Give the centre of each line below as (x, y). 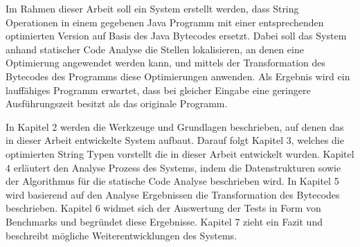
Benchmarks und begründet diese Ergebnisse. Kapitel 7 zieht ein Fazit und (164, 221)
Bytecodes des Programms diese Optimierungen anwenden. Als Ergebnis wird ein (178, 76)
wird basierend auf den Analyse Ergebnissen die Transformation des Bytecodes (173, 194)
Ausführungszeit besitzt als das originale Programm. (117, 103)
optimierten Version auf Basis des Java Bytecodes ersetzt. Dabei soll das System (176, 36)
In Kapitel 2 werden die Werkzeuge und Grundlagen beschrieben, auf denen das (175, 126)
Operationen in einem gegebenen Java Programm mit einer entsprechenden (165, 22)
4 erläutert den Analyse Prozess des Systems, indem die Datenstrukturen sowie (173, 167)
